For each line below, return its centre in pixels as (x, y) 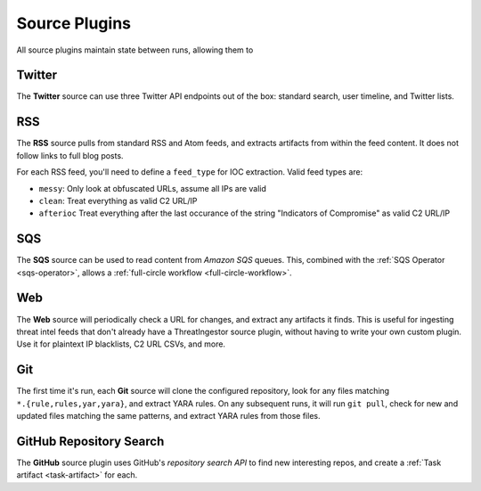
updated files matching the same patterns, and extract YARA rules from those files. (168, 415)
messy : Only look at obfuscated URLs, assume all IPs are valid (153, 188)
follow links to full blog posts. (70, 155)
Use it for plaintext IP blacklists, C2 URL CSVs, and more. (121, 344)
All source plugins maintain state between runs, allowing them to (135, 50)
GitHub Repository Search (90, 441)
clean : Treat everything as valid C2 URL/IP (118, 200)
